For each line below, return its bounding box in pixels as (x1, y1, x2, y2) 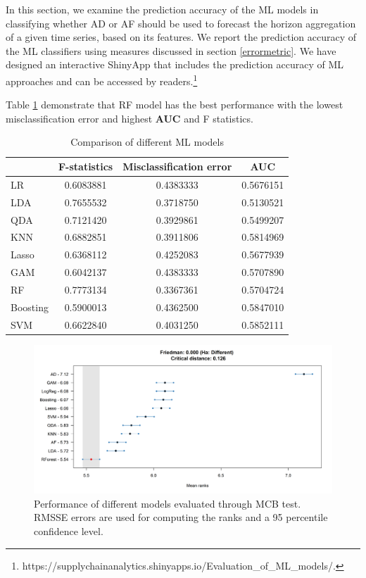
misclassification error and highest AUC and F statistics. (6, 111, 253, 125)
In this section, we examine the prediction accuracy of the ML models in (6, 2, 319, 16)
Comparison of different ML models (70, 134, 224, 149)
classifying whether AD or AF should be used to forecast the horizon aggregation (6, 15, 356, 30)
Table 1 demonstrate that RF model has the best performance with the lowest (6, 97, 343, 112)
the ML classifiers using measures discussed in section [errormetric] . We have (6, 43, 336, 58)
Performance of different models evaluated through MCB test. (34, 496, 301, 510)
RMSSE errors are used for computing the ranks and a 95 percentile (34, 510, 328, 524)
